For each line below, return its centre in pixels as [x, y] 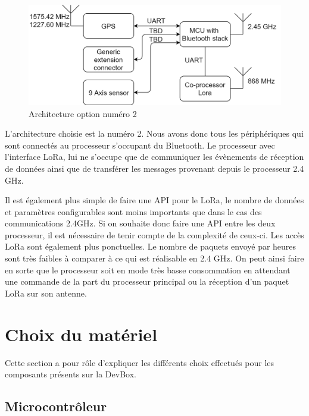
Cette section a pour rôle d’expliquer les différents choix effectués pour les [140, 362]
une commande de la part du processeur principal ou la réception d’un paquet [147, 281]
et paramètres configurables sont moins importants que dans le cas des [133, 211]
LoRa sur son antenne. [46, 293]
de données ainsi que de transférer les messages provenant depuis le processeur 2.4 [154, 168]
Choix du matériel [81, 334]
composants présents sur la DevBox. [71, 374]
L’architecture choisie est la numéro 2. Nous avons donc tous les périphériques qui [154, 133]
